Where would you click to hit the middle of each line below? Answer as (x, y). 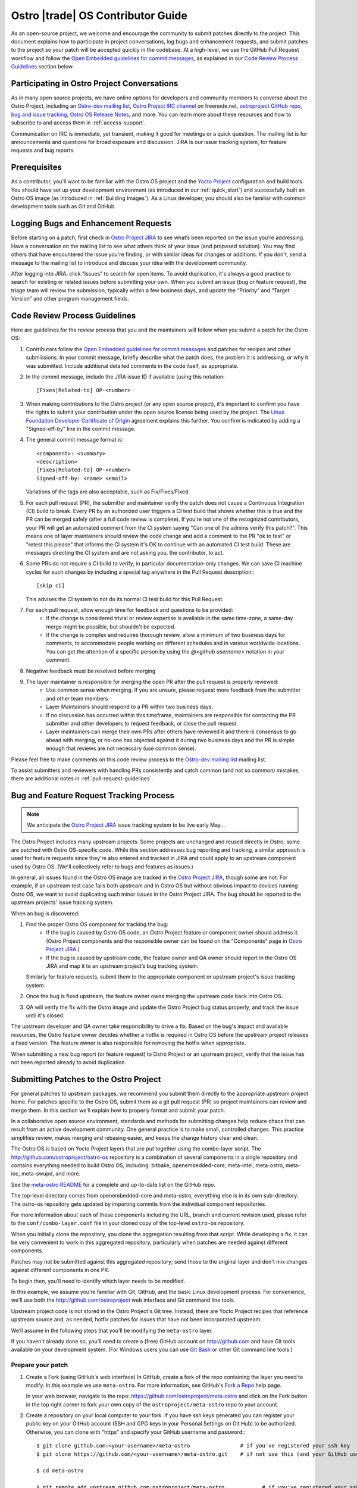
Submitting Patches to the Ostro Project (86, 1079)
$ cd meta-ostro (60, 1471)
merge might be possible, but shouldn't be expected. (111, 626)
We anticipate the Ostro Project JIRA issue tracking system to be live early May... (126, 825)
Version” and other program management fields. (70, 299)
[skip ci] (51, 586)
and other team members (77, 698)
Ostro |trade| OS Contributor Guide (99, 15)
